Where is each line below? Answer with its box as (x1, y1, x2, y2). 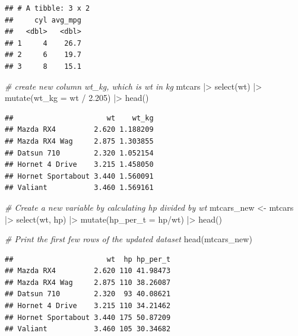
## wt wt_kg (5, 113, 154, 122)
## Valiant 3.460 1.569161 (5, 183, 154, 192)
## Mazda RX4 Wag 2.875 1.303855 (5, 137, 154, 145)
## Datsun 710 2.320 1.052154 (5, 148, 154, 157)
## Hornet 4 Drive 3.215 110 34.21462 (5, 302, 171, 310)
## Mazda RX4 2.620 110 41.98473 (5, 267, 171, 275)
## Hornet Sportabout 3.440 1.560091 (5, 172, 154, 180)
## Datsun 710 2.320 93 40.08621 (5, 290, 171, 299)
